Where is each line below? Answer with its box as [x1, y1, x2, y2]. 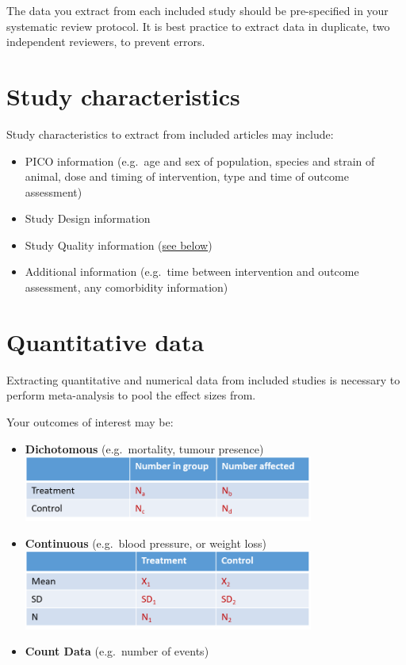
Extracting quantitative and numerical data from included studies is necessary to [6, 371, 400, 388]
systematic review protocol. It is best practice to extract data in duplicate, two [6, 17, 390, 34]
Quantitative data [6, 325, 205, 357]
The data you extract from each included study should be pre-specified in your [6, 2, 389, 18]
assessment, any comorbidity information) [25, 279, 228, 296]
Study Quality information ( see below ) [25, 236, 213, 253]
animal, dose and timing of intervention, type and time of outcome [25, 168, 349, 185]
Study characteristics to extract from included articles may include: [6, 125, 334, 142]
